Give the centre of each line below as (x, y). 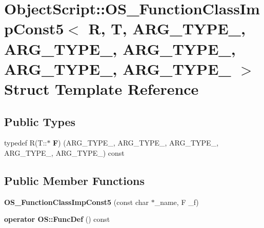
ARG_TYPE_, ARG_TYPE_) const (64, 152)
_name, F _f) (177, 202)
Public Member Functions (74, 180)
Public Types (40, 121)
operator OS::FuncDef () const (57, 219)
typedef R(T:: (26, 143)
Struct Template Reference (101, 88)
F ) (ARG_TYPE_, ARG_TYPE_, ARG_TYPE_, (136, 143)
